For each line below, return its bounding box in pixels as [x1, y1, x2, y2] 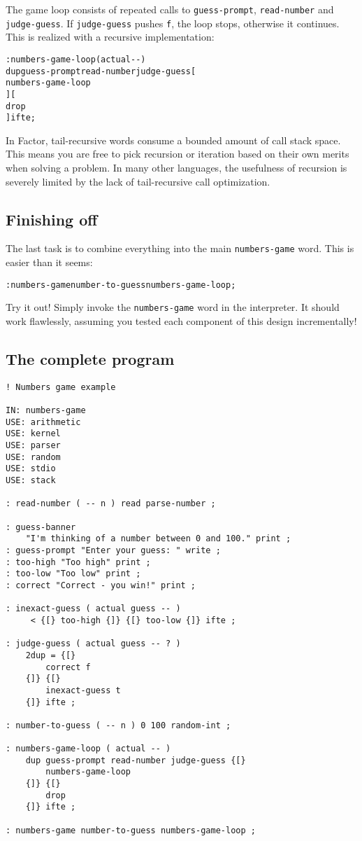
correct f [45, 662, 91, 672]
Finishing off [6, 208, 98, 230]
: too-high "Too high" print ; [6, 557, 151, 567]
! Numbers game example [6, 382, 116, 392]
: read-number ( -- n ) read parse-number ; [6, 499, 216, 509]
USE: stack [6, 475, 56, 486]
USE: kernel [6, 429, 61, 439]
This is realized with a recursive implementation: [6, 29, 215, 44]
